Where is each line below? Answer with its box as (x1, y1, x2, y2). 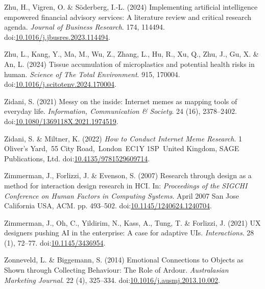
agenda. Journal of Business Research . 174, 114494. (4, 21, 165, 32)
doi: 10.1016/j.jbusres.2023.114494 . (4, 31, 110, 42)
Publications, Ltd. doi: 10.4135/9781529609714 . (4, 153, 150, 163)
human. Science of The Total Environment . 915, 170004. (4, 68, 180, 79)
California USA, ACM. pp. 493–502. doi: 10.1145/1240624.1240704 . (4, 200, 212, 211)
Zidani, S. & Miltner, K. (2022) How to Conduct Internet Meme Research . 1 (4, 133, 242, 143)
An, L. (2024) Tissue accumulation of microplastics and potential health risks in (4, 58, 255, 69)
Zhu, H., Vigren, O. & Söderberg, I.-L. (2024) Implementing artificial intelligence (4, 2, 258, 12)
